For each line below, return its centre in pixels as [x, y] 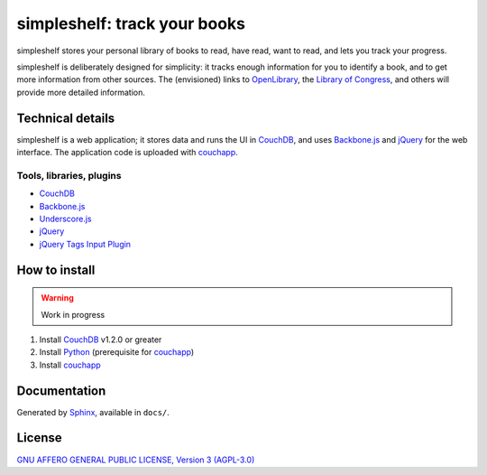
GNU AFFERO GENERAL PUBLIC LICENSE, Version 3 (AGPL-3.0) [136, 460]
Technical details [66, 118]
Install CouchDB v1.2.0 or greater [101, 340]
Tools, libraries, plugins [69, 175]
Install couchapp [70, 365]
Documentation [61, 391]
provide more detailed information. [81, 92]
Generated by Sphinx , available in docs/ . [93, 412]
